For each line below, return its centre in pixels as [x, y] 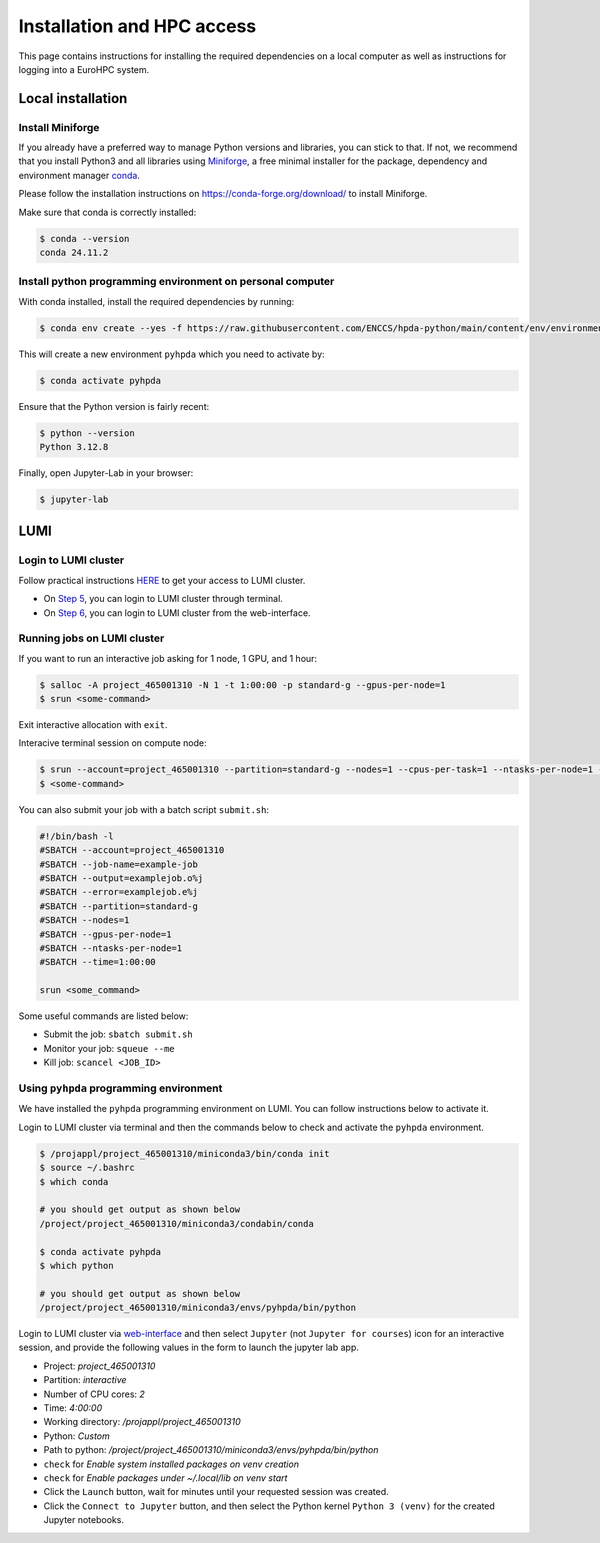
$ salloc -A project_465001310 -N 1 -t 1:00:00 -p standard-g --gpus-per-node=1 [242, 684]
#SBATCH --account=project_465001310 [132, 850]
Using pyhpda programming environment [120, 1088]
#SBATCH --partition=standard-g [119, 906]
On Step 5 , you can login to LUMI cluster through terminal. [163, 599]
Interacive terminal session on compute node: [112, 743]
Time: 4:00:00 [73, 1408]
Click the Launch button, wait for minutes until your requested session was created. [216, 1492]
